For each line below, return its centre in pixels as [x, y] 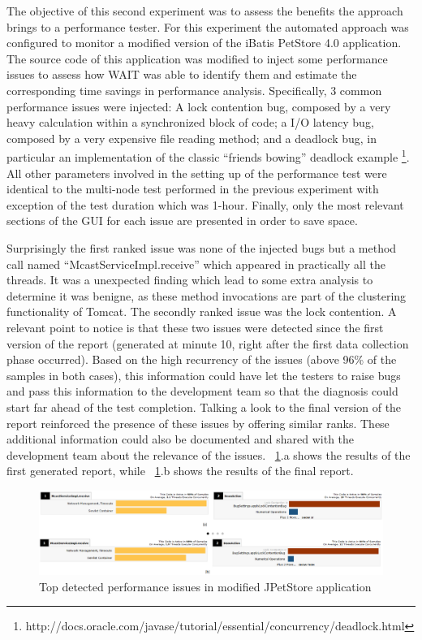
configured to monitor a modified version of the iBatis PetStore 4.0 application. [204, 43]
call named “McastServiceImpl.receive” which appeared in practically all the [196, 264]
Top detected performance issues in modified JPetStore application [205, 586]
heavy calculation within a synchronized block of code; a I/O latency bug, [190, 122]
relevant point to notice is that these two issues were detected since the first [195, 327]
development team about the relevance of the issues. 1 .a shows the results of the [209, 454]
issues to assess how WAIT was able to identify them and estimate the [182, 74]
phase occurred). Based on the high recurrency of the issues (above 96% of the [202, 359]
